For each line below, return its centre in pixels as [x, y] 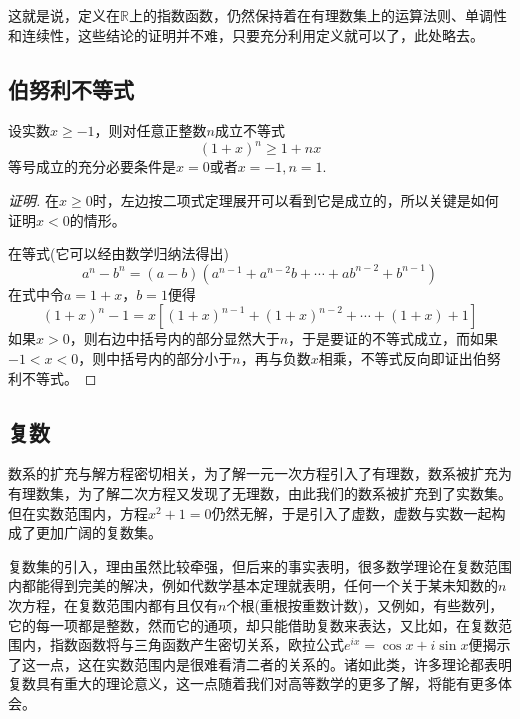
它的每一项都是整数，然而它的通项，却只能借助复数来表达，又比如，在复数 [253, 624]
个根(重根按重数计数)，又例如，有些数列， [365, 605]
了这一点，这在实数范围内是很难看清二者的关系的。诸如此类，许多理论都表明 [260, 663]
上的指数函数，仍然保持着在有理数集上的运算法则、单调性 [317, 15]
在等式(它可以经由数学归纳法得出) [118, 253]
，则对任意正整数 [150, 130]
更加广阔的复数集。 [98, 532]
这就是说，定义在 [64, 15]
